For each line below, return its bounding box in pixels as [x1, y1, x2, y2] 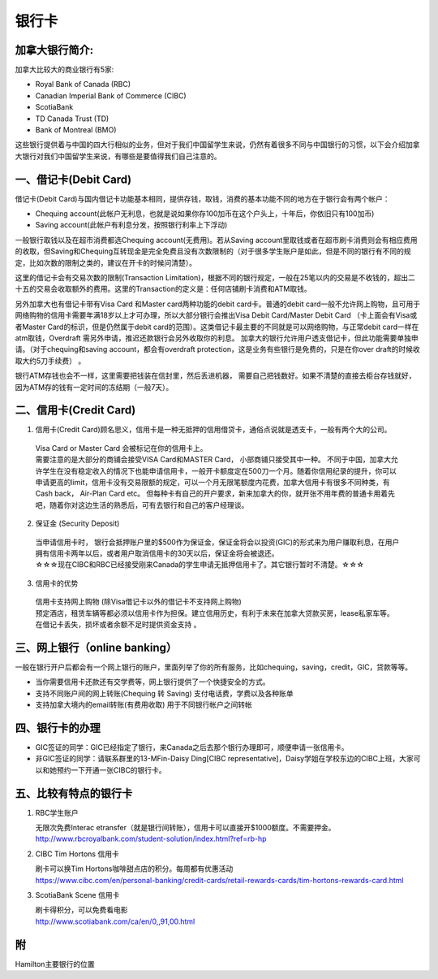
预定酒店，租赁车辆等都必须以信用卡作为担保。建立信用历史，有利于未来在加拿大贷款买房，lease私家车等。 [35, 608, 395, 617]
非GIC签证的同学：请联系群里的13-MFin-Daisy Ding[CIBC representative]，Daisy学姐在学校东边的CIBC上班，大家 [35, 754, 414, 764]
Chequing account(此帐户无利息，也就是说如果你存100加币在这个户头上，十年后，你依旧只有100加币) [35, 209, 375, 219]
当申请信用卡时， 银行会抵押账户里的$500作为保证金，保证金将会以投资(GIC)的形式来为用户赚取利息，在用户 [35, 537, 400, 547]
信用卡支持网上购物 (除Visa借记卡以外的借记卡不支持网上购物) [35, 597, 243, 607]
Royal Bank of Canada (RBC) [35, 80, 131, 89]
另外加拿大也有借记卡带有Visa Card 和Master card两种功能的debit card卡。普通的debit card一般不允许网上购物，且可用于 [15, 299, 421, 309]
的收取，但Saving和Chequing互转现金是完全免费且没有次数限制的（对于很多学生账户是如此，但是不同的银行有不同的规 [15, 246, 411, 256]
